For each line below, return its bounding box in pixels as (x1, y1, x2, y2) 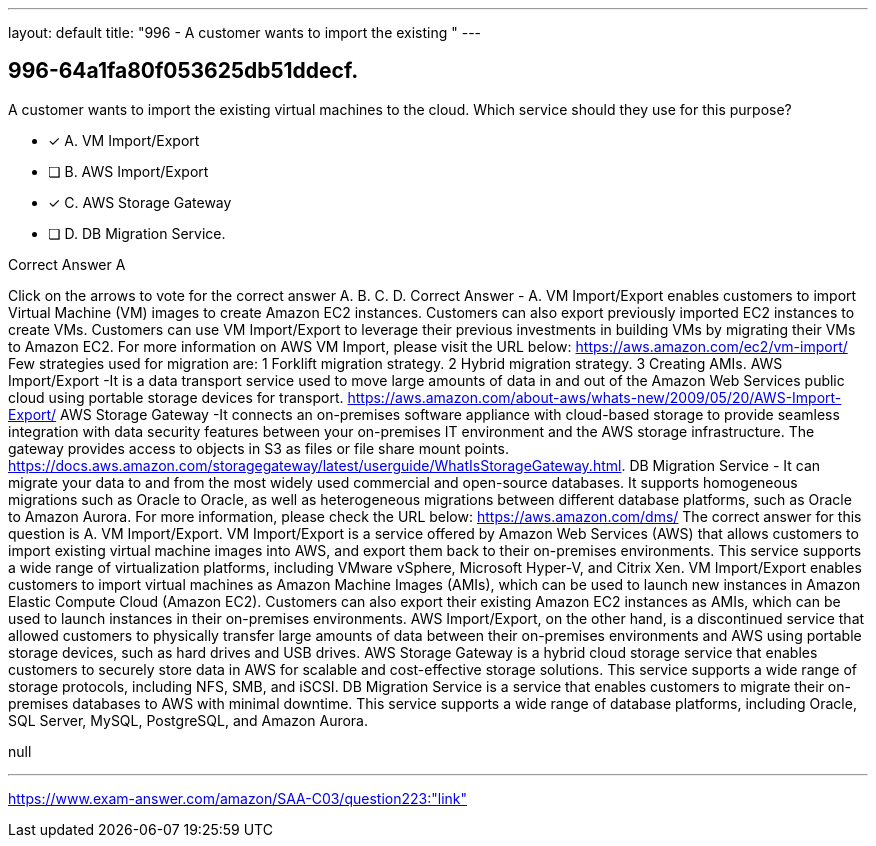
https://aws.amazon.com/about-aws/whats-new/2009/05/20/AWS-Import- (347, 388, 842, 406)
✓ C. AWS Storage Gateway (48, 193, 232, 211)
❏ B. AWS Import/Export (48, 162, 209, 180)
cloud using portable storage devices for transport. (8, 388, 344, 406)
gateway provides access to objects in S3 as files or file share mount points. (8, 439, 509, 457)
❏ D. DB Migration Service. (48, 224, 226, 242)
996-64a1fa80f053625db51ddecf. (8, 58, 359, 84)
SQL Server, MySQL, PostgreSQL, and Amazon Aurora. (8, 711, 369, 729)
